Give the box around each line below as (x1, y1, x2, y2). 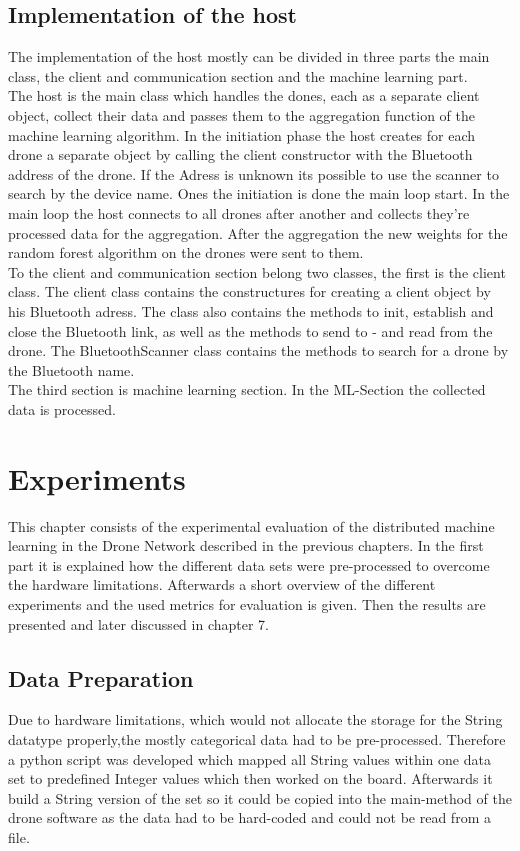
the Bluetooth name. (8, 359, 135, 380)
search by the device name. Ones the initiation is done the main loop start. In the (8, 183, 510, 204)
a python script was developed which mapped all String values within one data (8, 748, 491, 769)
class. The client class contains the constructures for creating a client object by (8, 281, 491, 302)
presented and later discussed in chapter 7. (8, 613, 269, 634)
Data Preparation (8, 662, 194, 693)
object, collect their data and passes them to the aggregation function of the (8, 104, 475, 125)
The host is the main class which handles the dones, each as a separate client (8, 85, 480, 106)
